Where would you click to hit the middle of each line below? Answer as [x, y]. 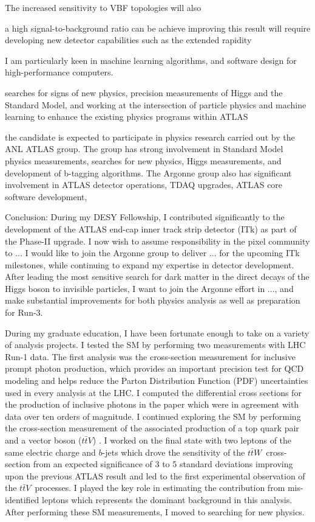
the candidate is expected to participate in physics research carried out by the [150, 137]
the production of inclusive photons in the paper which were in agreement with [152, 404]
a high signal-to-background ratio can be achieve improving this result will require [158, 28]
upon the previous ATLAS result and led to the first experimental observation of [155, 475]
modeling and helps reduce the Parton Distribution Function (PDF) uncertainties [157, 381]
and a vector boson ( [43, 440]
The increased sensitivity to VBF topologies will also [103, 7]
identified [22, 499]
